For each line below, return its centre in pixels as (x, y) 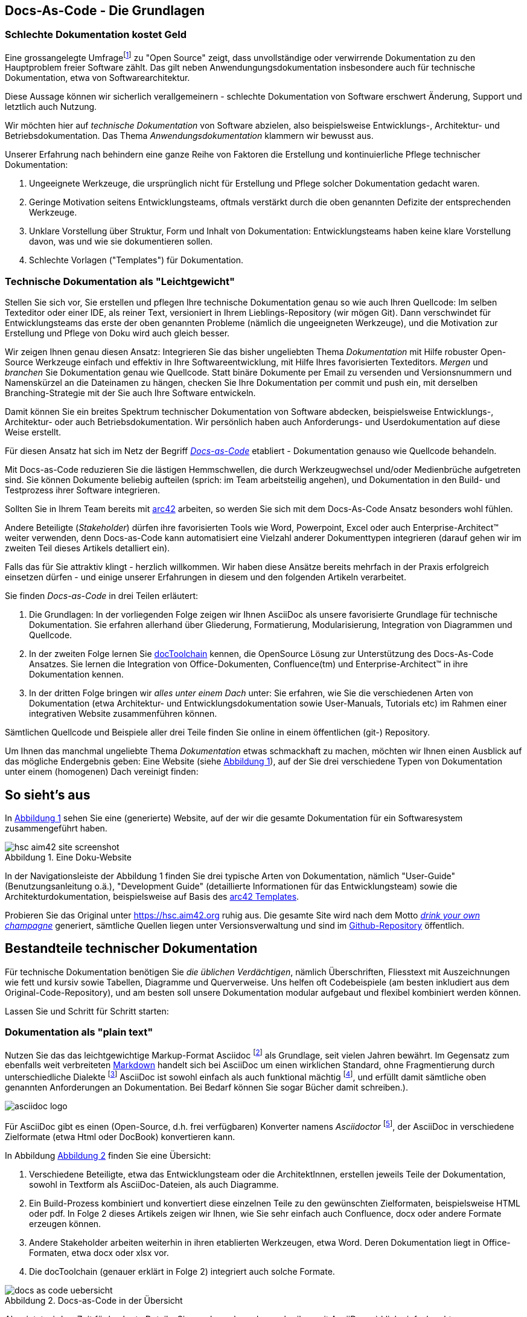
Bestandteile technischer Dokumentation (131, 949)
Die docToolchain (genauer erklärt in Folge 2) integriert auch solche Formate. (182, 1271)
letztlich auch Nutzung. (51, 107)
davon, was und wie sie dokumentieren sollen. (121, 242)
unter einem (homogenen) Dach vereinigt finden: (102, 772)
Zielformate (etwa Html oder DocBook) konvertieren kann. (120, 1136)
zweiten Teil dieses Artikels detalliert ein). (88, 548)
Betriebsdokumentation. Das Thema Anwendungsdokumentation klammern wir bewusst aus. (189, 136)
